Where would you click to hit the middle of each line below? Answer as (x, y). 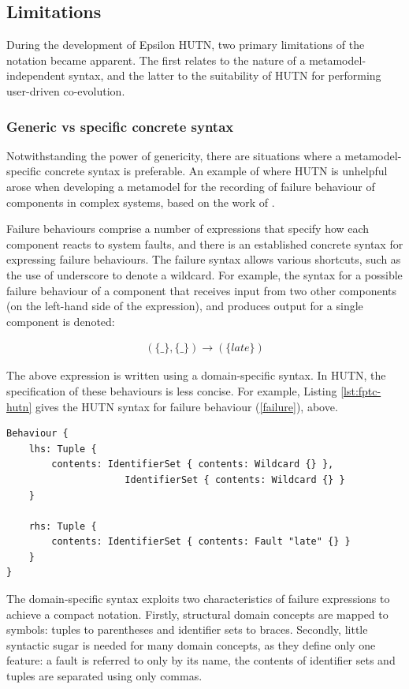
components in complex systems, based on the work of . (141, 202)
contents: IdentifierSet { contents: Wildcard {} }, (193, 464)
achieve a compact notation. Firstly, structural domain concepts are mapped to (197, 614)
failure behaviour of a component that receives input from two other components (202, 290)
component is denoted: (61, 321)
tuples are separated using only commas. (104, 676)
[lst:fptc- (361, 390)
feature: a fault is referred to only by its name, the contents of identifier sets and (201, 660)
